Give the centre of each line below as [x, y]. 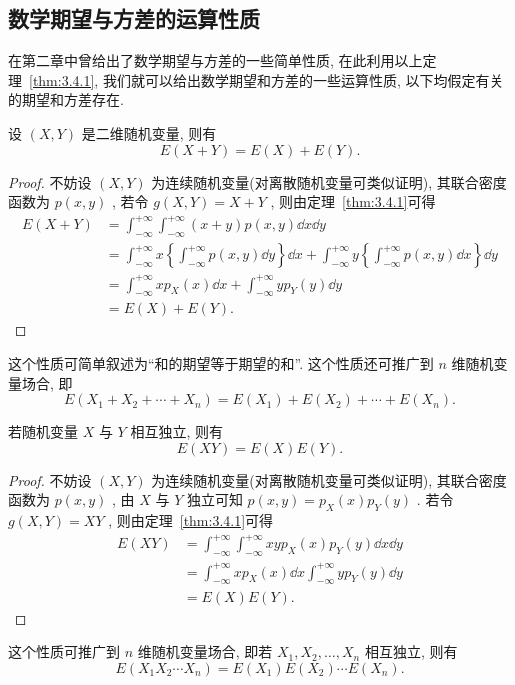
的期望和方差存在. [66, 99]
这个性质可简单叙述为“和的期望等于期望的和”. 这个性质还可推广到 [221, 363]
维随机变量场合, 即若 [205, 651]
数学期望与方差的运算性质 [134, 18]
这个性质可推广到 [64, 651]
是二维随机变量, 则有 [149, 132]
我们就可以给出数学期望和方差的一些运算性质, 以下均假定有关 [303, 79]
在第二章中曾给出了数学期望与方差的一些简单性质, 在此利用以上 [215, 60]
